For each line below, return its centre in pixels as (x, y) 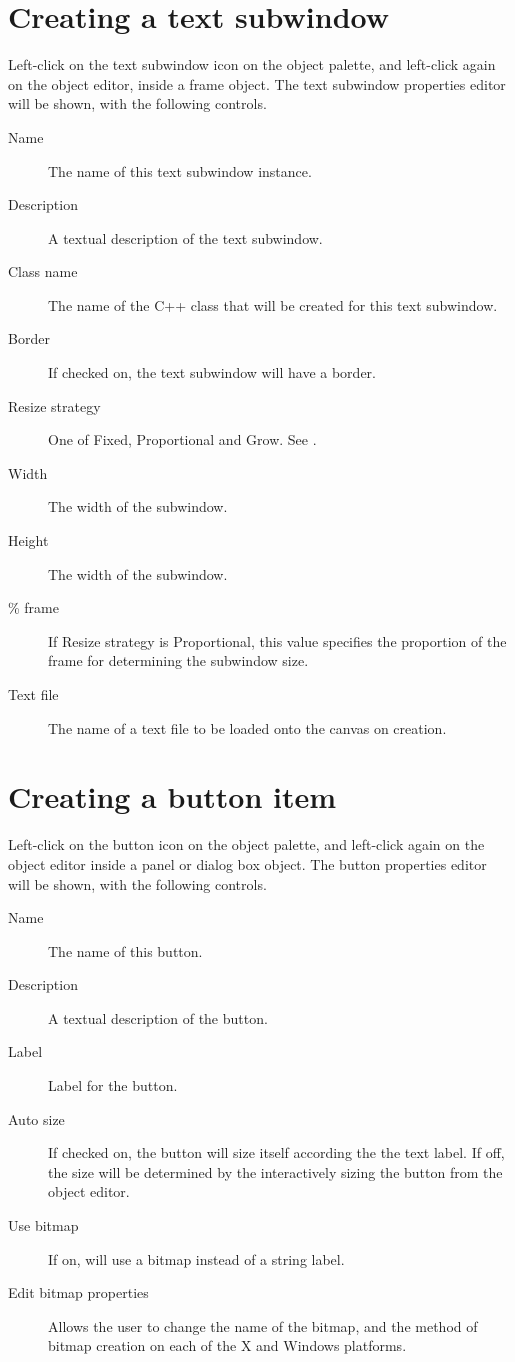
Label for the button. (113, 1085)
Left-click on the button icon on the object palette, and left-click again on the (246, 844)
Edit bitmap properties (78, 1292)
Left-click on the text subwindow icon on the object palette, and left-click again (252, 64)
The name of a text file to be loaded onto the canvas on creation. (247, 727)
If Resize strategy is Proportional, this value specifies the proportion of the (277, 640)
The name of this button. (125, 950)
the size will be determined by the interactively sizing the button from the (275, 1171)
